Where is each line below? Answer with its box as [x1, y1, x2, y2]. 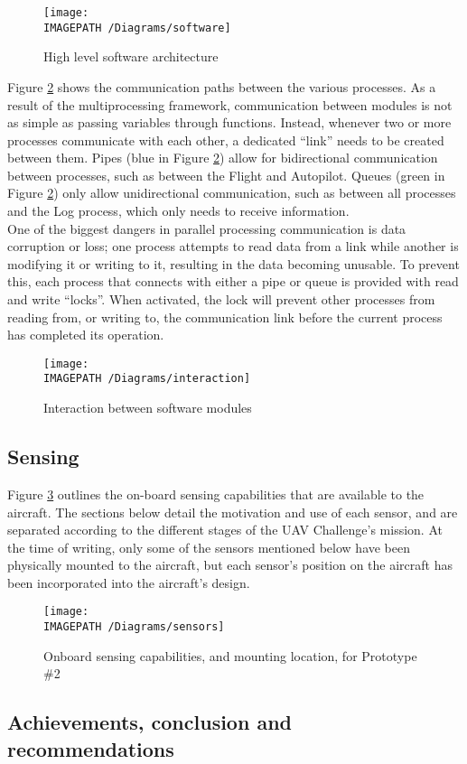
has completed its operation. [7, 325, 164, 344]
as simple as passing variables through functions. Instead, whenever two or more [7, 113, 452, 132]
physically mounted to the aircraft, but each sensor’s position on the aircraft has [7, 555, 453, 574]
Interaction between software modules [43, 398, 252, 417]
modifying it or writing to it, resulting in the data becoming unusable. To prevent [7, 254, 460, 273]
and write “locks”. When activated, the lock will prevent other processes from [7, 290, 435, 309]
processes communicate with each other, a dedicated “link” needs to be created [7, 130, 444, 149]
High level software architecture [43, 47, 219, 66]
